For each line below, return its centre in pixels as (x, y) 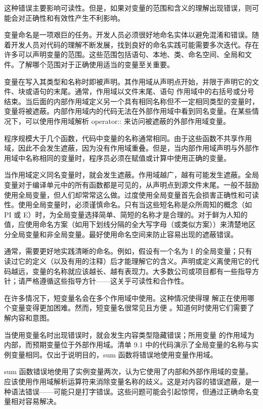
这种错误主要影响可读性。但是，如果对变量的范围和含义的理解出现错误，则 (128, 8)
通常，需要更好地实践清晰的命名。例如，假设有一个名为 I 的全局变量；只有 (128, 251)
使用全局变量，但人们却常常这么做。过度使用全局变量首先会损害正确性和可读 (131, 194)
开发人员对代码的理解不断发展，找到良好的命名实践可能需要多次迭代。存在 (135, 44)
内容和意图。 (32, 318)
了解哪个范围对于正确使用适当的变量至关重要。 (96, 64)
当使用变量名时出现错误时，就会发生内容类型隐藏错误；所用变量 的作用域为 (129, 334)
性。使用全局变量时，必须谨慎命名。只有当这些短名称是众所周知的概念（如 (128, 204)
